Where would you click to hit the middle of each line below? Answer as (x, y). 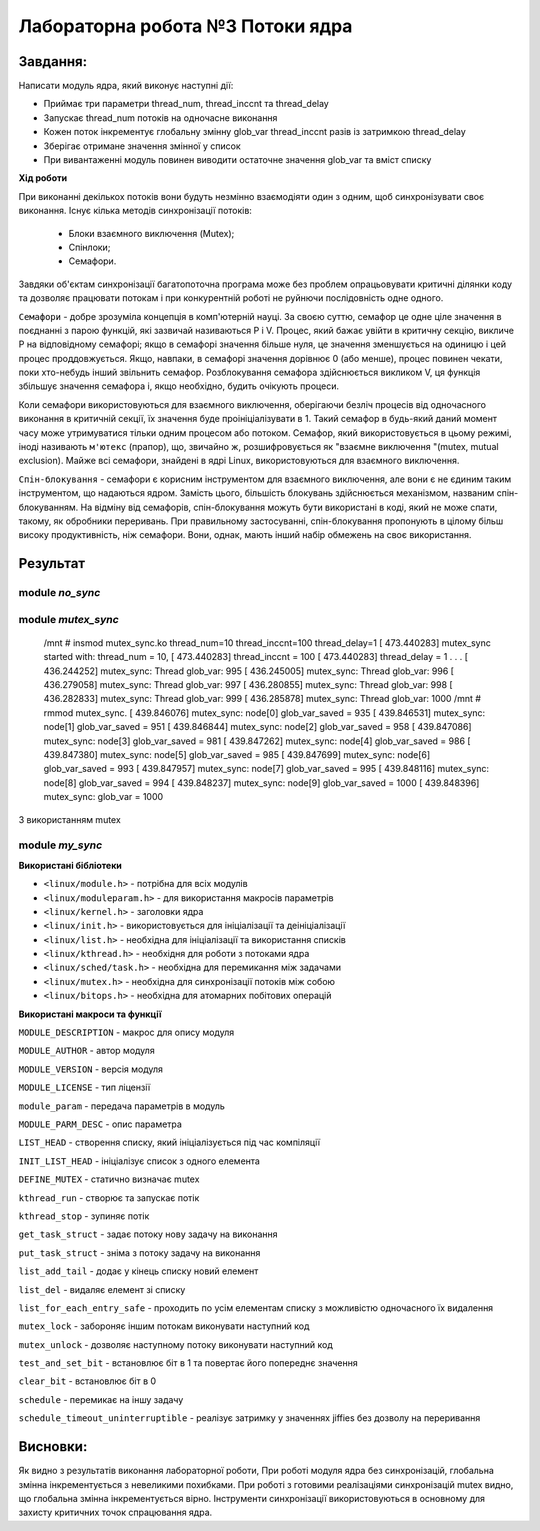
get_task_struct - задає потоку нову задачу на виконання (148, 1234)
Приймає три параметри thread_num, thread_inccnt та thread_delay (186, 104)
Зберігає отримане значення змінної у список (142, 146)
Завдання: (53, 61)
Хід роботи (43, 178)
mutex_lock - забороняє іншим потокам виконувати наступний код (164, 1326)
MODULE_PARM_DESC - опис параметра (100, 1124)
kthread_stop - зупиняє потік (84, 1216)
